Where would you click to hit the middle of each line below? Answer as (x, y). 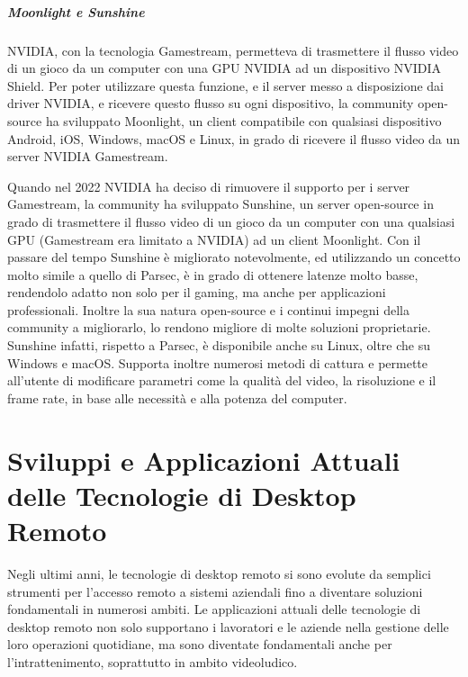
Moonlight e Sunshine (76, 11)
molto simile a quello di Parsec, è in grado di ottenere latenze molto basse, (213, 274)
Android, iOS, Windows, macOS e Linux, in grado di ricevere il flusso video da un (234, 138)
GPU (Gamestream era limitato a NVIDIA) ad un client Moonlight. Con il (214, 239)
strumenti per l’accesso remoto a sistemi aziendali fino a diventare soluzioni (215, 591)
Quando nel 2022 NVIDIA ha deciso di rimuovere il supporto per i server (209, 186)
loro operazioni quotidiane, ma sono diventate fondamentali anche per (200, 644)
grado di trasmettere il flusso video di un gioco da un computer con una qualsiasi (231, 221)
